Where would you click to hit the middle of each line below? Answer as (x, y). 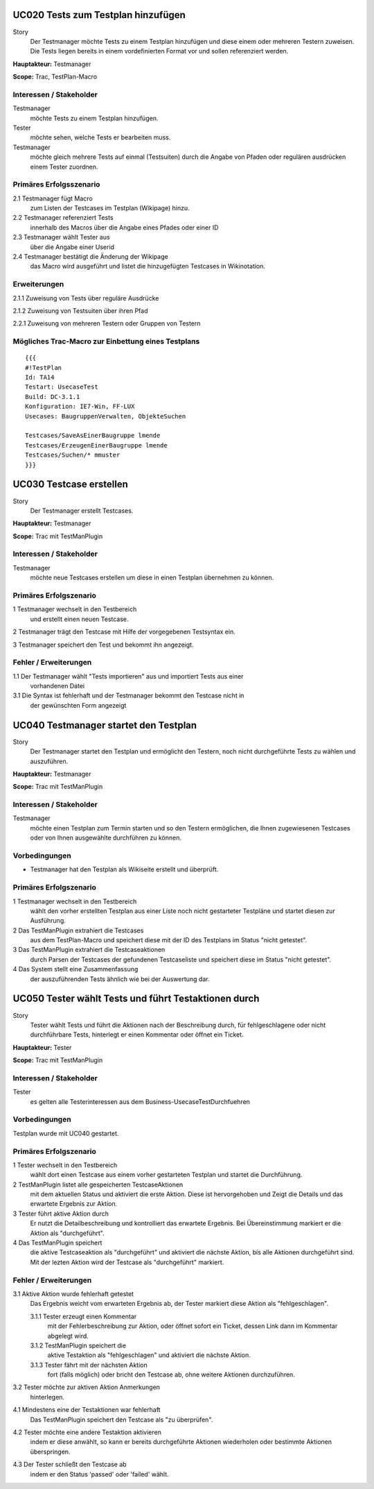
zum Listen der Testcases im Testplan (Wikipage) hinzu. (110, 208)
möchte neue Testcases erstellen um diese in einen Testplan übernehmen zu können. (152, 578)
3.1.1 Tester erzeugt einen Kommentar (83, 1316)
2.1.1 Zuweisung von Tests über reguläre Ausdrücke (86, 298)
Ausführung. (48, 921)
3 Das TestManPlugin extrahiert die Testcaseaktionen (89, 950)
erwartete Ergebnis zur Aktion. (74, 1204)
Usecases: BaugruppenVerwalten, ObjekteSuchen (106, 416)
